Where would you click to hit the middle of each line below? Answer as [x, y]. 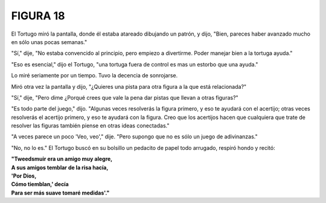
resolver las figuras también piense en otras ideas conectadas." [90, 126]
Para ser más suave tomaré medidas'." [60, 193]
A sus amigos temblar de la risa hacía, [60, 167]
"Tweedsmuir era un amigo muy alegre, [62, 159]
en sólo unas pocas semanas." [49, 42]
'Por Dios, [24, 176]
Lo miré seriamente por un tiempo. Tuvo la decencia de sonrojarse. [94, 76]
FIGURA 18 [38, 16]
